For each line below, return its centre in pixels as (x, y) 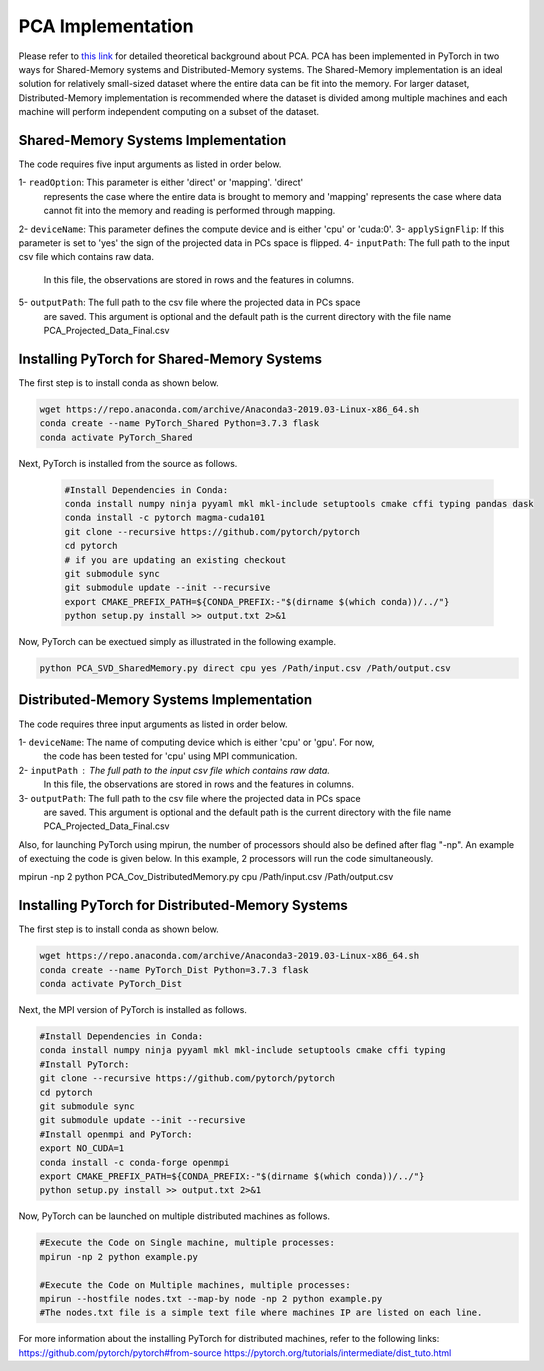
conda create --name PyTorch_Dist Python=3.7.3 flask (174, 969)
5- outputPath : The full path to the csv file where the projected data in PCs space (189, 302)
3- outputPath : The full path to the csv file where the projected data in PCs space (190, 798)
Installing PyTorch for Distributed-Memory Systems (183, 905)
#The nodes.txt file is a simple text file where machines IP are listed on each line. (261, 1313)
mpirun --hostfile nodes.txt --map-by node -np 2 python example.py (211, 1298)
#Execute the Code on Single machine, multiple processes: (187, 1243)
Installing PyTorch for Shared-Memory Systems (170, 358)
